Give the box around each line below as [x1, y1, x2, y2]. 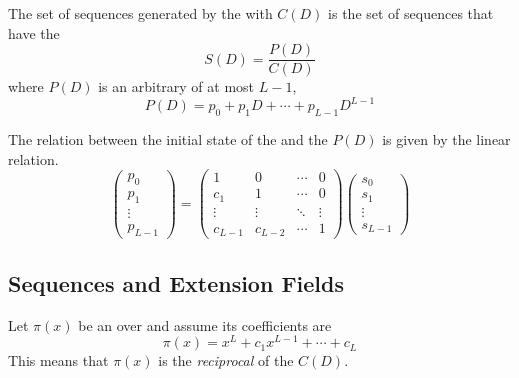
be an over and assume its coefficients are [78, 314, 332, 335]
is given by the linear [382, 129, 511, 150]
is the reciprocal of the [158, 350, 294, 371]
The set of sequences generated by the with [8, 3, 273, 23]
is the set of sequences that [328, 3, 494, 23]
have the [8, 22, 60, 43]
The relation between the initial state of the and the [8, 129, 328, 150]
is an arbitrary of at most [98, 76, 255, 97]
